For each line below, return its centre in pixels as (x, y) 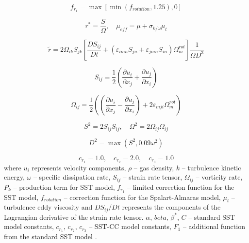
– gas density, (154, 167)
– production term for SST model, (64, 187)
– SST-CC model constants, (130, 226)
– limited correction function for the (181, 187)
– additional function (214, 226)
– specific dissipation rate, (72, 177)
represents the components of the (171, 207)
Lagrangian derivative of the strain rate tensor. (74, 217)
